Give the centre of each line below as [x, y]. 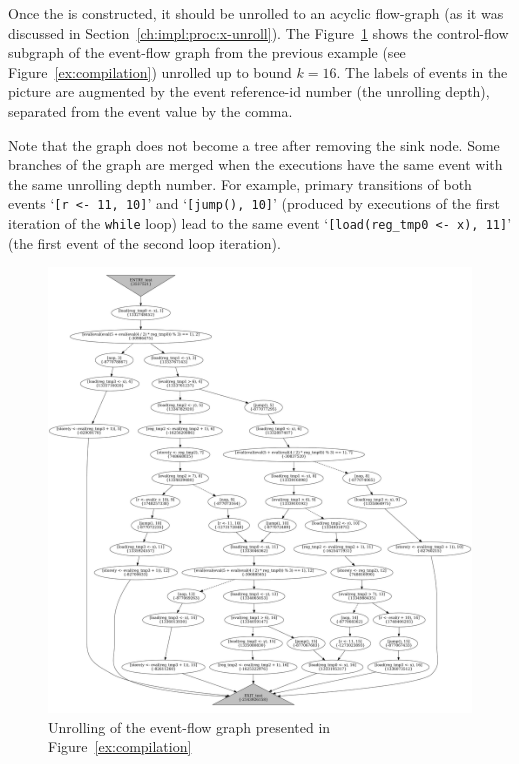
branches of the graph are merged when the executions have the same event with [255, 164]
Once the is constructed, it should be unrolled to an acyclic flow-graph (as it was [256, 13]
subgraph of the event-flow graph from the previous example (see [207, 52]
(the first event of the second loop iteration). [144, 242]
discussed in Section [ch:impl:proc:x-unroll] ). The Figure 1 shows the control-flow [258, 32]
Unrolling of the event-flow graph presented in [189, 726]
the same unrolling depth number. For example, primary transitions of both [240, 183]
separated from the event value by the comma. [150, 110]
